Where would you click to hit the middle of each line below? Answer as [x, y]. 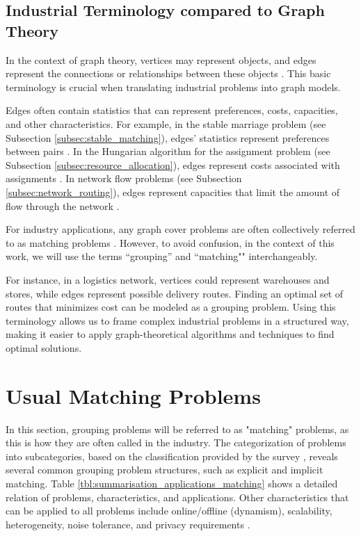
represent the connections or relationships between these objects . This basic [168, 73]
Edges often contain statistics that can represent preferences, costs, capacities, [172, 110]
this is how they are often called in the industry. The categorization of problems [176, 442]
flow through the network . [63, 205]
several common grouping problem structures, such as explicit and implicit [165, 470]
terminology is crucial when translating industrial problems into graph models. [173, 87]
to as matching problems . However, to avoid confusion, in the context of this [170, 242]
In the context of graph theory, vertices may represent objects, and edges [161, 59]
